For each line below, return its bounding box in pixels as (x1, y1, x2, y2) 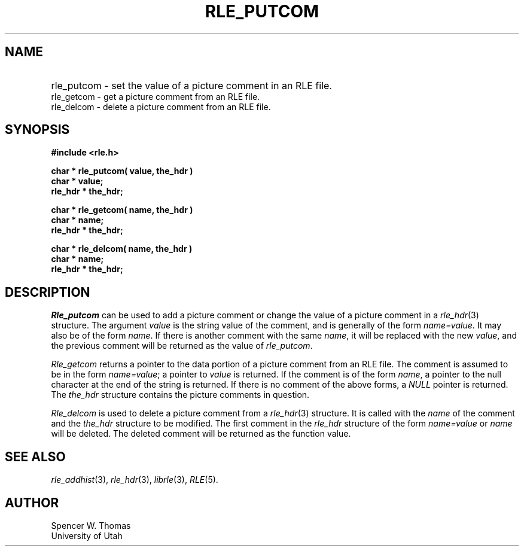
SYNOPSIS (5, 122, 70, 138)
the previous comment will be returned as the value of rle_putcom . (51, 340, 313, 351)
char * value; (51, 176, 103, 187)
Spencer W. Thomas (51, 520, 131, 531)
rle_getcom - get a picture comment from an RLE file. (51, 91, 260, 102)
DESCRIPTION (5, 284, 90, 300)
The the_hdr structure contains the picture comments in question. (51, 389, 310, 400)
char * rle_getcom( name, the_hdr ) (51, 205, 193, 215)
